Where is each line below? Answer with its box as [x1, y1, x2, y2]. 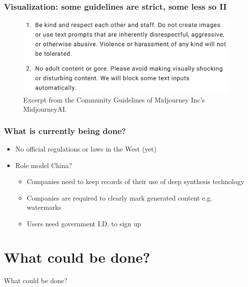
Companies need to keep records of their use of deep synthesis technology [27, 176, 245, 186]
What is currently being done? [4, 124, 126, 136]
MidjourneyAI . [23, 104, 67, 114]
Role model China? [15, 160, 72, 170]
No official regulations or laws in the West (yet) [15, 144, 156, 154]
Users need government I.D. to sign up [27, 219, 141, 229]
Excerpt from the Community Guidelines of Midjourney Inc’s [23, 94, 205, 104]
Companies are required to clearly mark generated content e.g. [27, 192, 213, 203]
